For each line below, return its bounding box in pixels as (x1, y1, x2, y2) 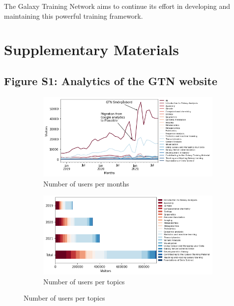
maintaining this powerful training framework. (4, 10, 143, 21)
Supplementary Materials (4, 39, 179, 60)
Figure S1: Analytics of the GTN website (4, 73, 218, 88)
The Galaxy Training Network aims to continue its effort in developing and (4, 1, 231, 11)
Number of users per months (43, 178, 129, 188)
